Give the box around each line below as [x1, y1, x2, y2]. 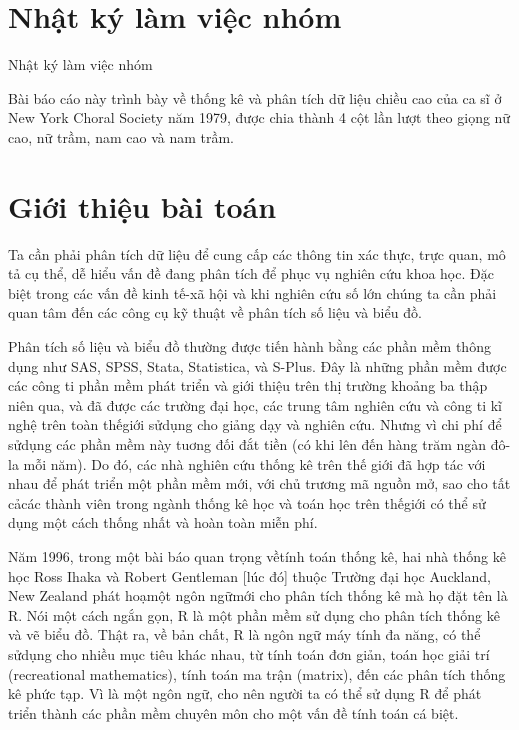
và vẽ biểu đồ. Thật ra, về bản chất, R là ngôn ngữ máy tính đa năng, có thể [8, 624, 481, 645]
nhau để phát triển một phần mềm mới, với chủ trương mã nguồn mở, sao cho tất [8, 473, 511, 494]
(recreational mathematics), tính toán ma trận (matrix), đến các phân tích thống [8, 663, 506, 684]
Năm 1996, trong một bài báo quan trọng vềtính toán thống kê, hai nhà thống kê [8, 545, 506, 566]
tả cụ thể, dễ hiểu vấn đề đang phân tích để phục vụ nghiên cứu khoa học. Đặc [8, 263, 494, 284]
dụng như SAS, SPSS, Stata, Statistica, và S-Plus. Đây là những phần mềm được [8, 355, 507, 376]
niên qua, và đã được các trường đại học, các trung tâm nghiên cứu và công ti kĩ [8, 394, 502, 415]
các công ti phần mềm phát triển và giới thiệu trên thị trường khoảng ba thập [8, 375, 488, 396]
